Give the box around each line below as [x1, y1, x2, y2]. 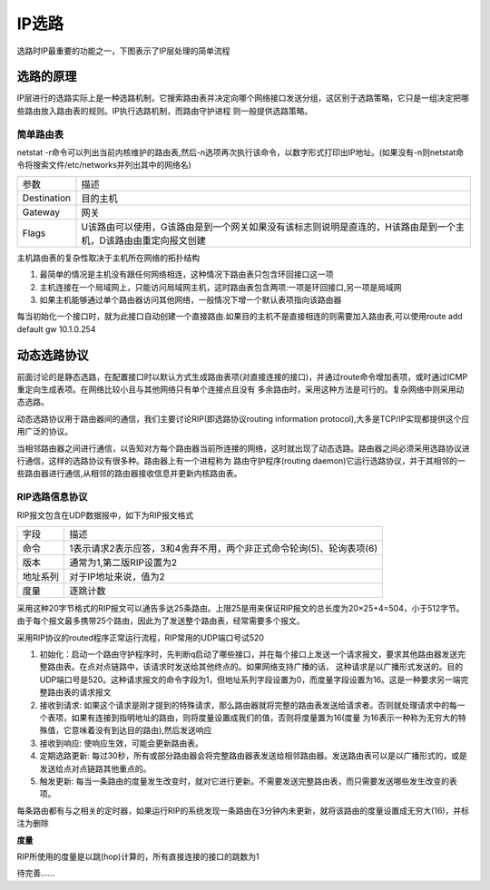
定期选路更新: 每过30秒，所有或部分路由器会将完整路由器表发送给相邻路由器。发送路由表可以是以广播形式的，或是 [39, 750, 467, 761]
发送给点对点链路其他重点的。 [39, 763, 152, 774]
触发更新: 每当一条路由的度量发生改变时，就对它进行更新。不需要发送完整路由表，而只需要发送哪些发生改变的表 [39, 776, 457, 787]
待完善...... [16, 867, 55, 879]
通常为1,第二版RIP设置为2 [69, 556, 177, 569]
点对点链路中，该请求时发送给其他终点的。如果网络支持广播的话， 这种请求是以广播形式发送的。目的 [86, 661, 463, 672]
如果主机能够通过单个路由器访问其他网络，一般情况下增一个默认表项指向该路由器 [39, 294, 342, 305]
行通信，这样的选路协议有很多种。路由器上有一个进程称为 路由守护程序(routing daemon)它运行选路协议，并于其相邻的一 [16, 455, 466, 466]
